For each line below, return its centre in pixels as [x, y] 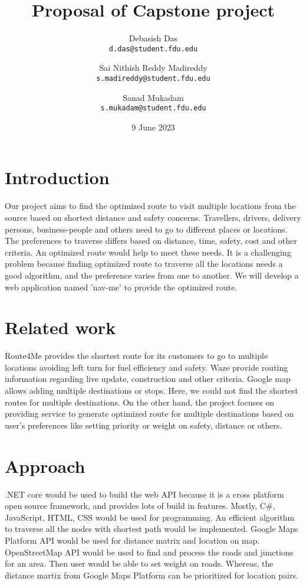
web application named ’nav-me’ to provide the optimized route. [121, 287]
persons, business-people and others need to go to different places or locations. [146, 229]
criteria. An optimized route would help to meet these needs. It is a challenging [148, 252]
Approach [45, 465]
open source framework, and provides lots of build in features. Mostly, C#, [140, 506]
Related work [60, 327]
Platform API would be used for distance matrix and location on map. [132, 540]
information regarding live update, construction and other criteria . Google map [148, 379]
